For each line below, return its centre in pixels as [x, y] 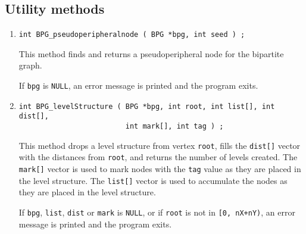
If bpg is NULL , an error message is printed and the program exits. [138, 85]
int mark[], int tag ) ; [174, 127]
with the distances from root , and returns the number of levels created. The [158, 157]
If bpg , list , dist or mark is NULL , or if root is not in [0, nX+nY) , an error [157, 212]
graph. [30, 65]
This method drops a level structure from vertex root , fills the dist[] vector [160, 145]
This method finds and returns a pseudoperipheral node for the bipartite [151, 53]
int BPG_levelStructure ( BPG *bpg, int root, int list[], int [147, 106]
